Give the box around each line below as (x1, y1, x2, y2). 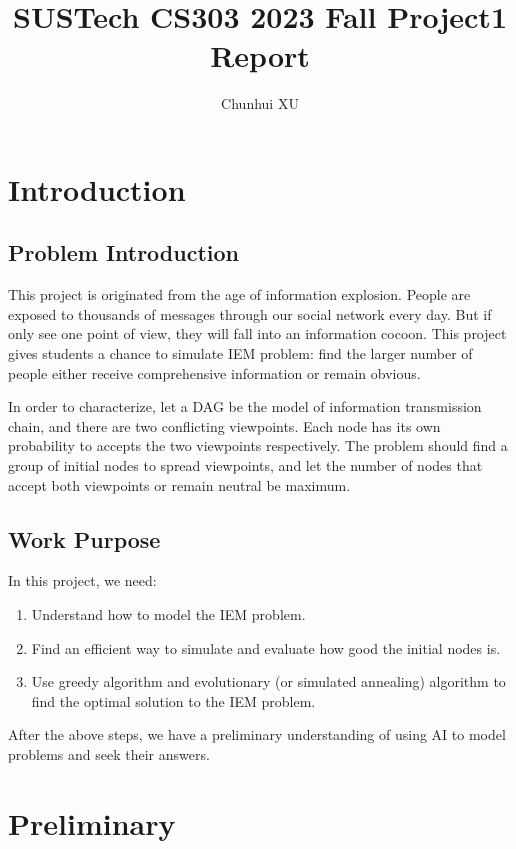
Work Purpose (8, 523, 161, 554)
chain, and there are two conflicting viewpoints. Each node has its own (8, 415, 441, 436)
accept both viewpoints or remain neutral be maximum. (8, 474, 351, 495)
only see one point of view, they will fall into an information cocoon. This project (8, 323, 507, 344)
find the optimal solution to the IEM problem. (31, 690, 316, 711)
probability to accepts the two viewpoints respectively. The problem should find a (8, 435, 508, 456)
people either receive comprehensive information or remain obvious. (8, 362, 421, 383)
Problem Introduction (8, 237, 240, 268)
